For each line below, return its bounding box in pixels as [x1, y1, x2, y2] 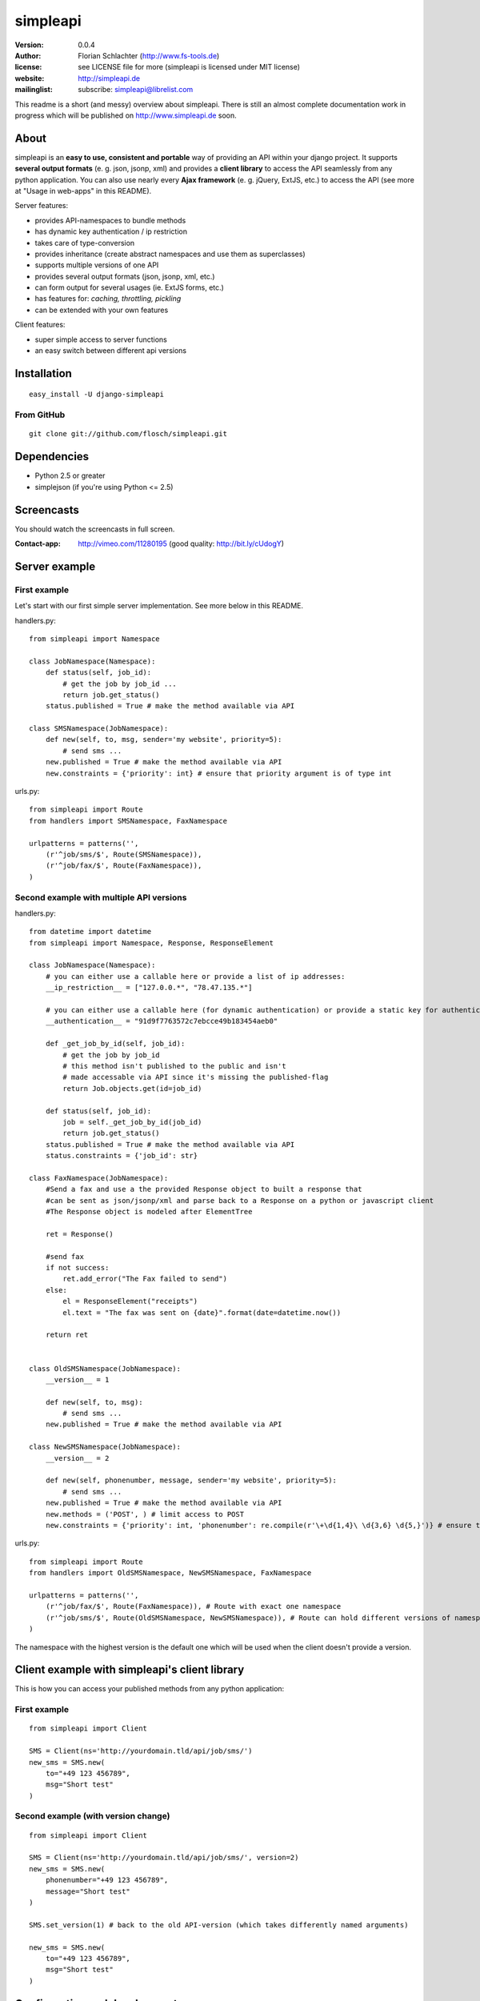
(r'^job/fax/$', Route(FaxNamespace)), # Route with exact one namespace [45, 1602, 342, 1611]
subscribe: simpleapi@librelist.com [78, 85, 194, 94]
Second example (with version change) [14, 1811, 170, 1822]
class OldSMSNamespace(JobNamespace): [29, 1364, 182, 1373]
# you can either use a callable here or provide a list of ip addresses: [45, 972, 346, 980]
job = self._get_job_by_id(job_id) [62, 1117, 202, 1126]
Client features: [14, 320, 66, 330]
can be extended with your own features [34, 305, 169, 315]
